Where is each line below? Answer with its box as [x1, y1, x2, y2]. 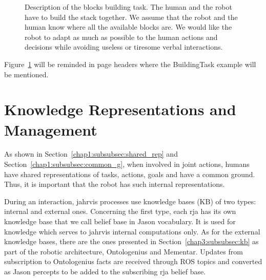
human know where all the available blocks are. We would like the [25, 21, 232, 32]
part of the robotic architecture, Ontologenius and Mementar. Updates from [4, 246, 243, 256]
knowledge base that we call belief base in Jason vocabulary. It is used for [4, 216, 236, 227]
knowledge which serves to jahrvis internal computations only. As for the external [4, 226, 260, 236]
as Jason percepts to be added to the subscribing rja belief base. [4, 266, 206, 276]
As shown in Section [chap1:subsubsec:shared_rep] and [4, 148, 178, 159]
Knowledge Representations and [4, 99, 236, 120]
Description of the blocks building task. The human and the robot [25, 2, 232, 12]
